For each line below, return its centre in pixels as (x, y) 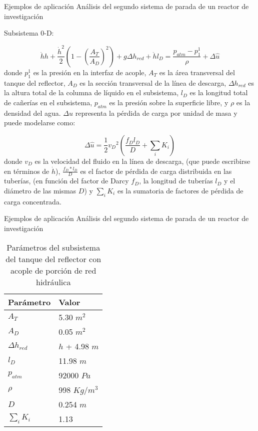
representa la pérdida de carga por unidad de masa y (156, 113)
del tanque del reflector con (53, 259)
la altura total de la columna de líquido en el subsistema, (91, 92)
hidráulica (53, 282)
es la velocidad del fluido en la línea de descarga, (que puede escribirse (142, 161)
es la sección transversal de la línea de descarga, (153, 82)
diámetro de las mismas (40, 190)
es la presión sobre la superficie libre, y (169, 102)
